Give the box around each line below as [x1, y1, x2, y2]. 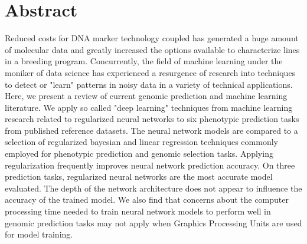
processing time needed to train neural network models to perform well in [5, 205, 271, 217]
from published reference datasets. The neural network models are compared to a [5, 124, 298, 136]
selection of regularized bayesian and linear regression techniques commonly [5, 136, 278, 148]
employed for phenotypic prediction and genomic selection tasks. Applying [5, 147, 273, 160]
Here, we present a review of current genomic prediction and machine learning [5, 90, 288, 102]
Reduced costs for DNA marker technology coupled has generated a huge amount [5, 32, 299, 44]
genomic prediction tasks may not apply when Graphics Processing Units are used [5, 216, 302, 229]
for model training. [5, 228, 73, 240]
